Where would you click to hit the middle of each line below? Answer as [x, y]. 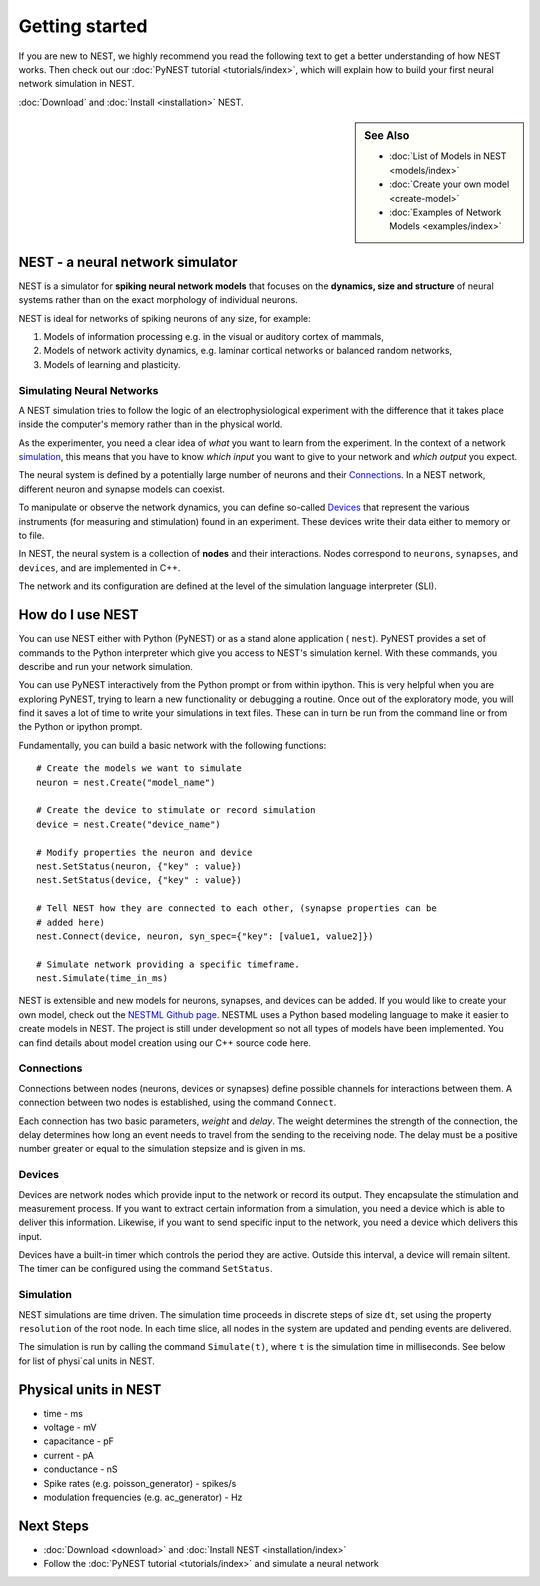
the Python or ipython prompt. [80, 727]
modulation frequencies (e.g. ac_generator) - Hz [143, 1497]
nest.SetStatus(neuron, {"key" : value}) [139, 866]
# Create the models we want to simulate [139, 768]
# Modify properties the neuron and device [144, 852]
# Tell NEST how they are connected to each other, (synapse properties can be [236, 908]
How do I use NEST [78, 615]
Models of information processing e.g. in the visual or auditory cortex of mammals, [214, 336]
